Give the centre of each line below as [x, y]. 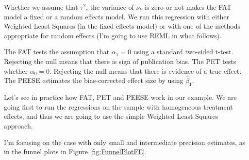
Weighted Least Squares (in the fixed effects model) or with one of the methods [122, 26]
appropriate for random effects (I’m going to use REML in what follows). [113, 35]
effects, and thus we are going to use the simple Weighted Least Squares [111, 116]
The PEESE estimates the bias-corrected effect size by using [94, 80]
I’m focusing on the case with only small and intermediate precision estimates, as [125, 142]
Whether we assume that [41, 7]
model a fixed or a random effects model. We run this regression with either [117, 16]
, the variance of [110, 7]
